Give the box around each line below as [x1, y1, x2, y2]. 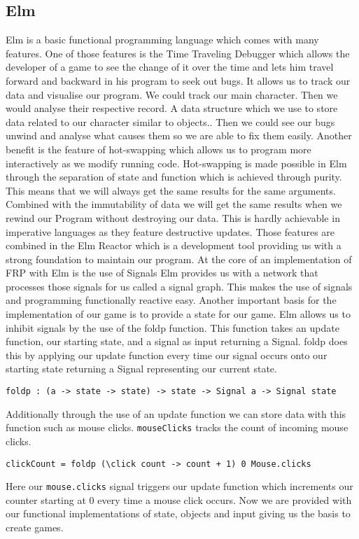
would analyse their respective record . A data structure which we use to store [6, 101, 338, 115]
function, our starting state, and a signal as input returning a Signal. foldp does [6, 334, 348, 349]
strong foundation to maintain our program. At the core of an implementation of [6, 251, 352, 266]
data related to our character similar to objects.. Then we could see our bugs [6, 114, 335, 129]
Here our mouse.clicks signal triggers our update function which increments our [6, 479, 353, 493]
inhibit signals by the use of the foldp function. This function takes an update [6, 320, 339, 335]
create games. [6, 520, 64, 535]
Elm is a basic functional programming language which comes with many [6, 32, 319, 47]
